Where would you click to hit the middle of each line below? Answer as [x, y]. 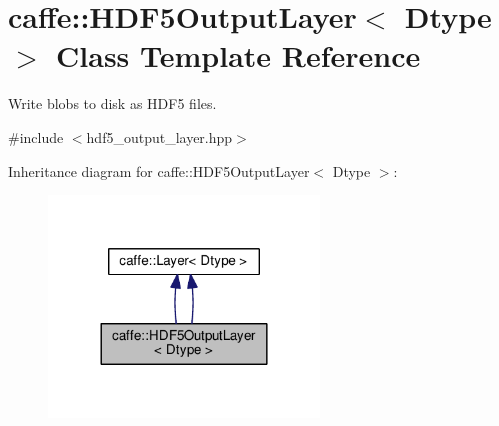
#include [36, 136]
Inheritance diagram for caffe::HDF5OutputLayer [159, 170]
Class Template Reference [238, 55]
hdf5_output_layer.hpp [159, 136]
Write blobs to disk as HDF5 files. [112, 103]
